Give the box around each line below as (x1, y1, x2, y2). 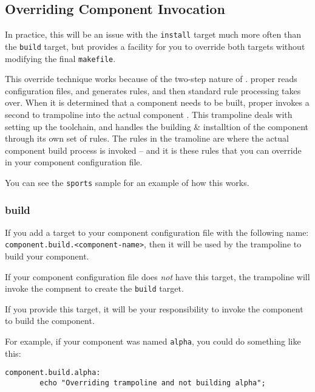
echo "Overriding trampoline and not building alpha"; (39, 378, 266, 387)
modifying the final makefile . (5, 52, 116, 64)
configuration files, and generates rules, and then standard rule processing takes (5, 84, 301, 97)
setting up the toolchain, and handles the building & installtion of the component (5, 120, 309, 132)
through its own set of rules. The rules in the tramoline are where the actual (5, 132, 289, 145)
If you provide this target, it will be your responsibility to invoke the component (5, 302, 303, 315)
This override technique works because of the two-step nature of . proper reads (5, 72, 297, 85)
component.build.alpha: (5, 368, 101, 377)
